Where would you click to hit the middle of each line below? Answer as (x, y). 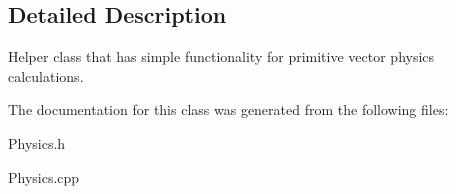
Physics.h (37, 142)
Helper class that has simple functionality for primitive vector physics (221, 56)
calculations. (46, 75)
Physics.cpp (44, 176)
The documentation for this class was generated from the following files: (228, 109)
